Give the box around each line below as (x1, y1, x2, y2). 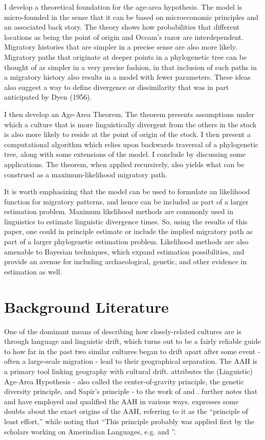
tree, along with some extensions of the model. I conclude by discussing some (4, 149, 246, 159)
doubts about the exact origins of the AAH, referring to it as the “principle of (4, 406, 248, 416)
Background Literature (4, 296, 169, 317)
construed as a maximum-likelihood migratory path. (4, 169, 167, 179)
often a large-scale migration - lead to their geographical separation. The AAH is (4, 356, 258, 366)
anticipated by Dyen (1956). (4, 91, 92, 102)
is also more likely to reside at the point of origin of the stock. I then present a (4, 129, 251, 140)
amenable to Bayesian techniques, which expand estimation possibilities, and (4, 246, 245, 257)
